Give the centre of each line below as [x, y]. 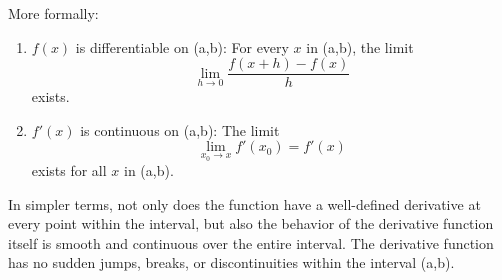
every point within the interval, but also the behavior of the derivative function [251, 223]
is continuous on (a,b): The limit [180, 129]
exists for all [69, 170]
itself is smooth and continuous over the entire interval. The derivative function [251, 242]
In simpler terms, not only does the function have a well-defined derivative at [244, 203]
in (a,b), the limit [360, 46]
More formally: [53, 13]
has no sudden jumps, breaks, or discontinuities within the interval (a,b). [231, 262]
